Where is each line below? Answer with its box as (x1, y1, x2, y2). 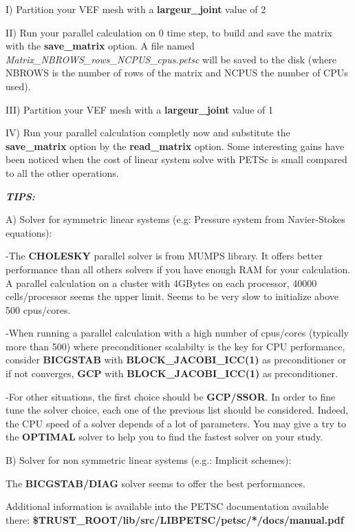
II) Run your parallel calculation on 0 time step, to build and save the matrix (6, 25, 332, 39)
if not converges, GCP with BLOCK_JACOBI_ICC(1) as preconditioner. (6, 366, 338, 381)
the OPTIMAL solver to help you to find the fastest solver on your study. (6, 429, 323, 444)
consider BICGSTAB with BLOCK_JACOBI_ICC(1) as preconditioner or (6, 352, 347, 367)
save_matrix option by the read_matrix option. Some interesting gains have (6, 138, 345, 153)
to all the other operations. (6, 165, 119, 180)
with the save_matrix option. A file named (6, 39, 195, 53)
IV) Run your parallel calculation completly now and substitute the (6, 125, 290, 140)
